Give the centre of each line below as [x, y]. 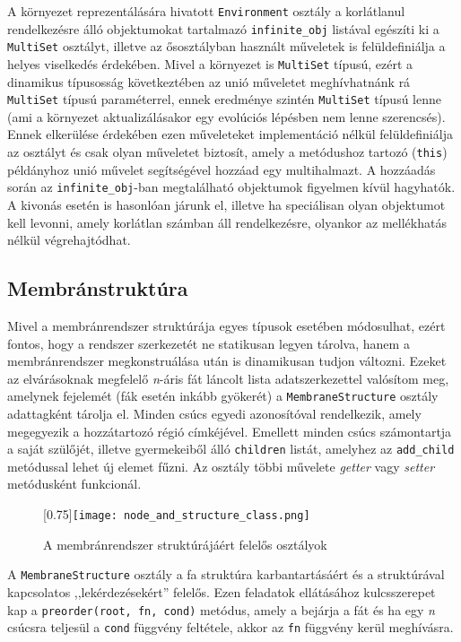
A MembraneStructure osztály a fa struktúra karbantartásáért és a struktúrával [226, 574]
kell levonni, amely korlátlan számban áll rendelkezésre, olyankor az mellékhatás [227, 222]
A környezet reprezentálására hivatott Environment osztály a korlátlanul [206, 11]
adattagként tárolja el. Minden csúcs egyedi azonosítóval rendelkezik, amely [214, 413]
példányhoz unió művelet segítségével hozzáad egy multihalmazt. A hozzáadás [222, 169]
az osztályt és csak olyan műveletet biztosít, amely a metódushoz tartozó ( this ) [227, 152]
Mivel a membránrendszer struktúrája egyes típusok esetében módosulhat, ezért [226, 325]
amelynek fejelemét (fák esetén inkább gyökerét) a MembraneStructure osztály [223, 396]
